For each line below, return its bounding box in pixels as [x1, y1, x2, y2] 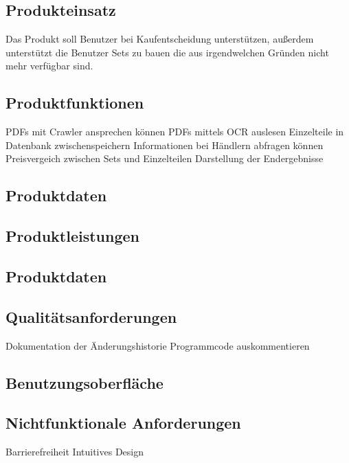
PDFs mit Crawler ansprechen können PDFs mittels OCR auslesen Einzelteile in [5, 124, 344, 139]
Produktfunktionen [5, 92, 144, 113]
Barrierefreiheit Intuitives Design [5, 444, 144, 459]
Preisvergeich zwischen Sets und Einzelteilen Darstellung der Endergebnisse [5, 151, 324, 166]
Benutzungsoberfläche [5, 372, 164, 393]
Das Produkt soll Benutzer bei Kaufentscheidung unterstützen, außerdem [5, 32, 314, 46]
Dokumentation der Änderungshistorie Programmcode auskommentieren [5, 338, 310, 352]
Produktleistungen [5, 225, 139, 247]
